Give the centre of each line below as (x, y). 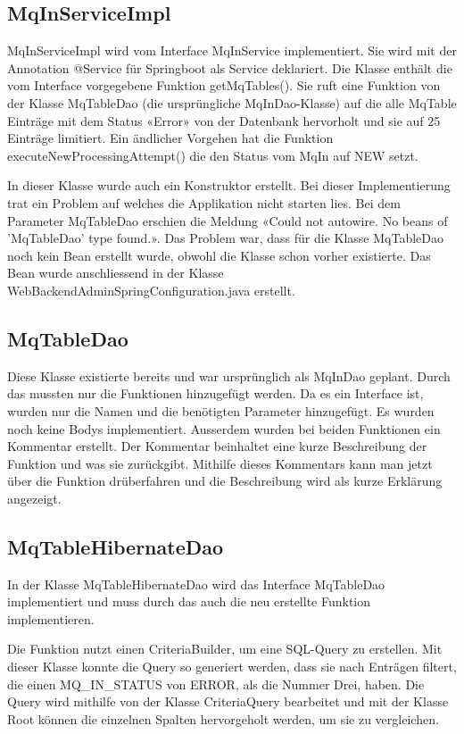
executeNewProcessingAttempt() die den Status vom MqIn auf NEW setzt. (213, 155)
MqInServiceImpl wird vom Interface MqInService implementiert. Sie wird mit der (232, 50)
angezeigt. (34, 498)
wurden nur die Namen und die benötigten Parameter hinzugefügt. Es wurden (221, 410)
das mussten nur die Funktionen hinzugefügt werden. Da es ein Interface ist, (215, 393)
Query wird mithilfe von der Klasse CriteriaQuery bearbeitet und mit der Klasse (228, 701)
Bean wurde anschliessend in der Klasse (116, 273)
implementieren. (51, 618)
